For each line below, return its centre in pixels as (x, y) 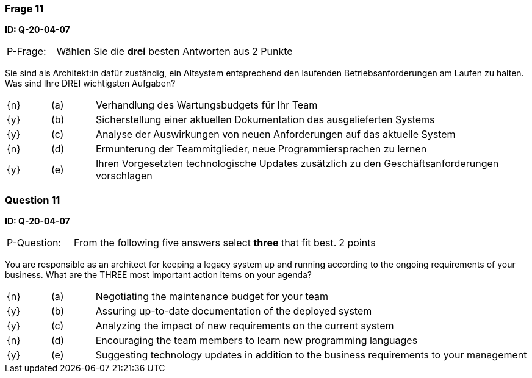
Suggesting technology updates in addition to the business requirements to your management (311, 355)
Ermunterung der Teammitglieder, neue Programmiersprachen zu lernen (261, 149)
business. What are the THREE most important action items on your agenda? (158, 275)
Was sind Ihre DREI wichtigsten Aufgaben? (90, 84)
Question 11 (33, 200)
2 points (357, 243)
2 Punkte (272, 52)
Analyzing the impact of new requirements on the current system (245, 326)
